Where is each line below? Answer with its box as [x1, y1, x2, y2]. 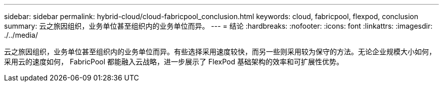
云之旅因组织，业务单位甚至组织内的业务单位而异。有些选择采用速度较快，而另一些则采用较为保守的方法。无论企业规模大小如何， [4, 47, 436, 56]
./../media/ [4, 31, 38, 39]
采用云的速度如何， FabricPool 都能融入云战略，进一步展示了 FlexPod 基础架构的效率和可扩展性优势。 [4, 57, 343, 66]
